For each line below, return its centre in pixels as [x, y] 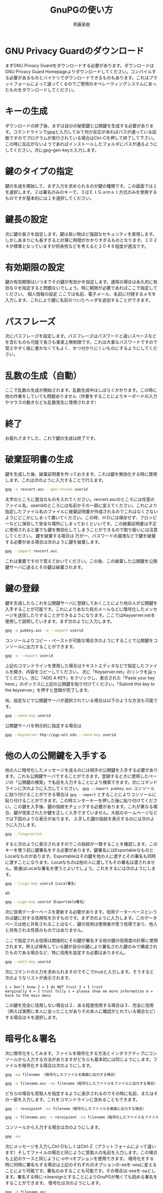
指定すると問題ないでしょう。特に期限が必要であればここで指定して [90, 288]
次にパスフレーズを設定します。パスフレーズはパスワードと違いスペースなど [81, 336]
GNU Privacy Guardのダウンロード [75, 51]
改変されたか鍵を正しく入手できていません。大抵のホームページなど [90, 813]
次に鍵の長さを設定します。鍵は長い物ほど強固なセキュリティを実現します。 [81, 234]
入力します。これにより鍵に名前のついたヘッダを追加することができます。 [79, 300]
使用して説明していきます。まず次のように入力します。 [60, 621]
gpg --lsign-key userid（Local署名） [42, 884]
